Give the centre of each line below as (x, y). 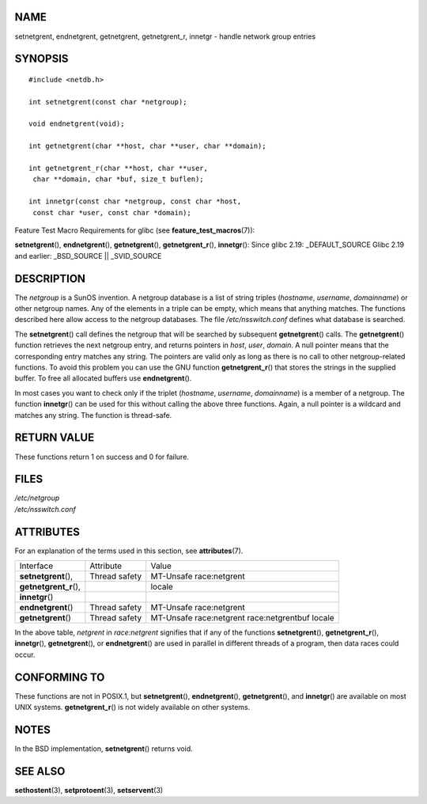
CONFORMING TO (60, 677)
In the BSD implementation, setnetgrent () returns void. (104, 749)
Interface (36, 566)
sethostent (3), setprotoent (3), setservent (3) (89, 790)
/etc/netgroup (37, 498)
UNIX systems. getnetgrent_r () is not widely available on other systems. (132, 707)
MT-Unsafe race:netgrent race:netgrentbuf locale (243, 618)
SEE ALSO (40, 771)
